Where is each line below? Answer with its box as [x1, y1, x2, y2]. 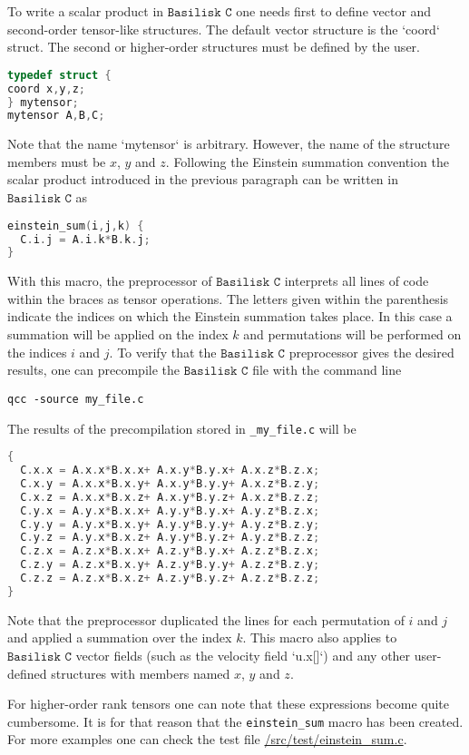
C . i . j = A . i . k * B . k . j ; [20, 232, 151, 246]
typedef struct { [7, 68, 112, 82]
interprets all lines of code [284, 271, 429, 290]
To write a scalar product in [7, 2, 164, 20]
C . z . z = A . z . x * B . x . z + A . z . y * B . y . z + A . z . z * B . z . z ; [20, 572, 320, 585]
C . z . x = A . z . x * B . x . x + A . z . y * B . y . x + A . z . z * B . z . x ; [20, 544, 320, 558]
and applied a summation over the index [7, 628, 232, 647]
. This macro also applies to [242, 628, 397, 647]
